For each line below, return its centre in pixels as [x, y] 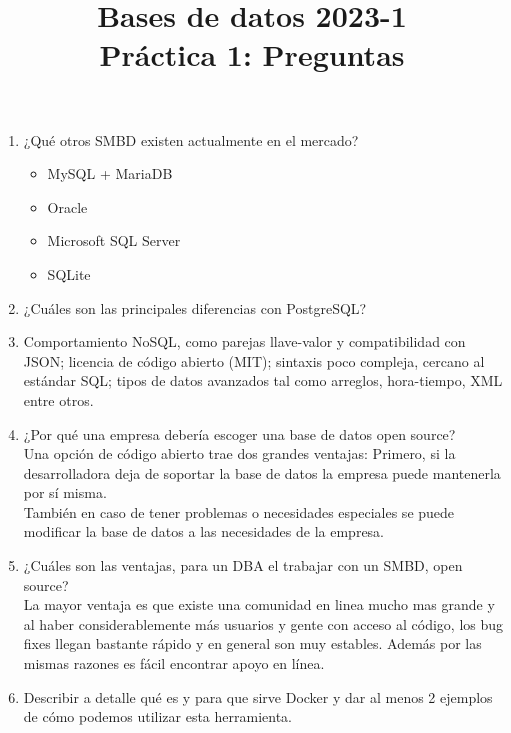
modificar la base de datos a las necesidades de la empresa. [204, 531]
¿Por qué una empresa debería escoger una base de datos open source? [239, 433]
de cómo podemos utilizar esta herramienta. [157, 716]
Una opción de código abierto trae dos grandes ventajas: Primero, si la [239, 453]
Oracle [67, 206]
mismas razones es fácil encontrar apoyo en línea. [174, 663]
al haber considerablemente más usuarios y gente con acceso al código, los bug [263, 623]
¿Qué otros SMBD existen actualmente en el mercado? [191, 139]
